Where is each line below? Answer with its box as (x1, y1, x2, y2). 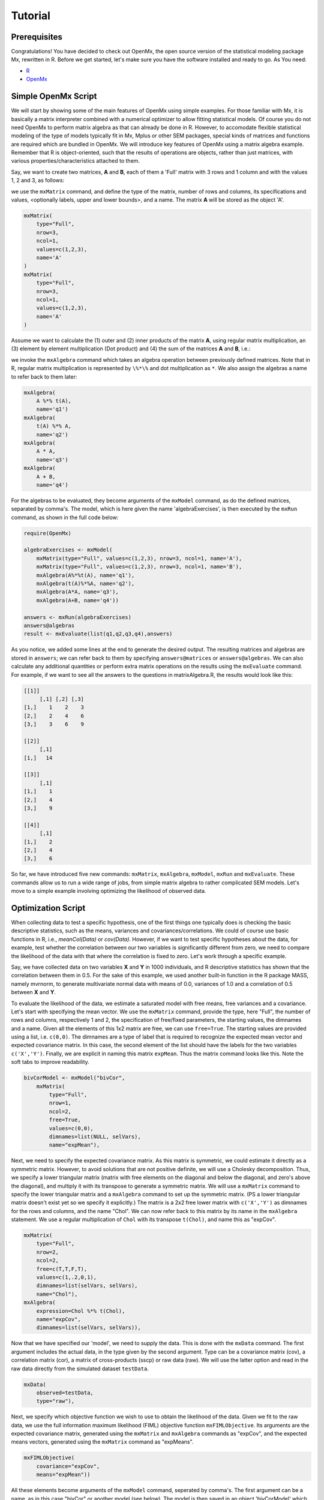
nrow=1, (49, 1100, 72, 1106)
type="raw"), (36, 1398, 75, 1405)
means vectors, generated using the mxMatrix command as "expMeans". (11, 1438, 194, 1445)
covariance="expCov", (36, 1463, 100, 1469)
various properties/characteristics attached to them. (11, 157, 140, 164)
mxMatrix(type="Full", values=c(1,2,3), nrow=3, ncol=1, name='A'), (36, 555, 242, 562)
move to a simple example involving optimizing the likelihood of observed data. (11, 887, 206, 895)
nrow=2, (36, 1249, 59, 1255)
